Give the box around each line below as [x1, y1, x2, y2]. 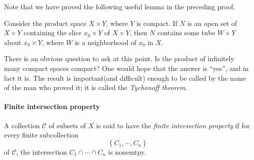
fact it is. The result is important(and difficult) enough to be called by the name [4, 72, 246, 83]
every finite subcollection [4, 130, 79, 140]
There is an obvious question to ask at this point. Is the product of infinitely [4, 53, 234, 64]
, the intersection [16, 146, 67, 157]
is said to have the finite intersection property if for [96, 120, 250, 130]
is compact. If [136, 18, 177, 28]
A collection [4, 120, 40, 130]
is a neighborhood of [75, 37, 137, 47]
